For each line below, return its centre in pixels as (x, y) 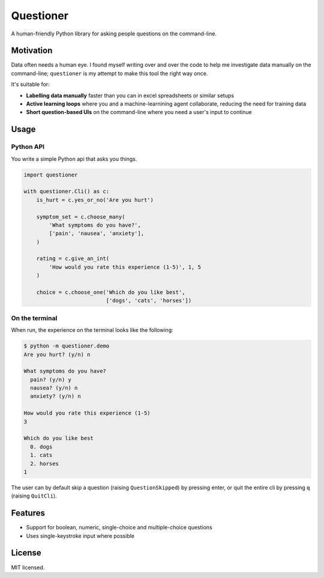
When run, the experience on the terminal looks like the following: (92, 330)
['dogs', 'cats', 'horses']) (149, 301)
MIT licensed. (28, 567)
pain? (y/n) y (51, 379)
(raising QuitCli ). (34, 496)
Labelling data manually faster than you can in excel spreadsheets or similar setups (130, 95)
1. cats (41, 455)
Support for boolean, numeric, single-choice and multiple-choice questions (119, 528)
